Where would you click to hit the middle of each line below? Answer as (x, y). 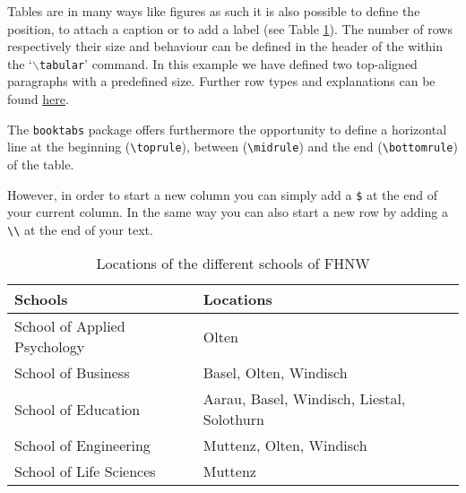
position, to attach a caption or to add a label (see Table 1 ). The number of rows (230, 28)
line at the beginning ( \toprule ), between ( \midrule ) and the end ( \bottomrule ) (233, 147)
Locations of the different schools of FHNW (233, 264)
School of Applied (70, 326)
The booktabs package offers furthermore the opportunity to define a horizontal (227, 129)
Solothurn (233, 419)
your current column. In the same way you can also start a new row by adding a (228, 212)
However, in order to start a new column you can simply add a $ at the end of (222, 194)
